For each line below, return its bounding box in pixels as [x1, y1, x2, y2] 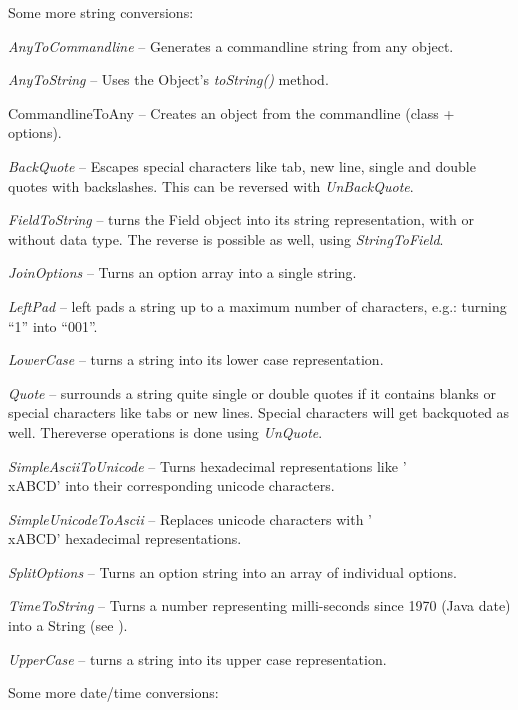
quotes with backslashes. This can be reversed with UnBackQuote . [8, 175, 414, 196]
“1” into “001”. [8, 315, 98, 336]
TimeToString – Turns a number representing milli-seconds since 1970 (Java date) [8, 595, 511, 616]
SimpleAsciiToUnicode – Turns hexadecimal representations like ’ [8, 455, 407, 476]
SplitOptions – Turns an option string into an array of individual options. [8, 561, 457, 582]
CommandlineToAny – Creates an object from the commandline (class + [8, 102, 455, 123]
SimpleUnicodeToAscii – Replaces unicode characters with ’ [8, 508, 372, 529]
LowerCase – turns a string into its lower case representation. [8, 349, 384, 370]
